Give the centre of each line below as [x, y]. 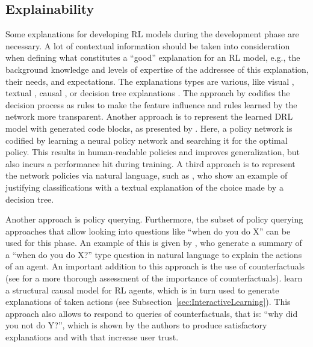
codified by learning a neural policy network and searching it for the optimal [147, 140]
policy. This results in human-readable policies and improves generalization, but [153, 152]
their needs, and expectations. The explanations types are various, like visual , [150, 81]
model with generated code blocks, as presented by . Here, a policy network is [149, 128]
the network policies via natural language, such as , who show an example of [147, 175]
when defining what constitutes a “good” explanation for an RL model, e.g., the [153, 57]
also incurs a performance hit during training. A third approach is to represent [150, 163]
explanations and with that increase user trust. [92, 337]
